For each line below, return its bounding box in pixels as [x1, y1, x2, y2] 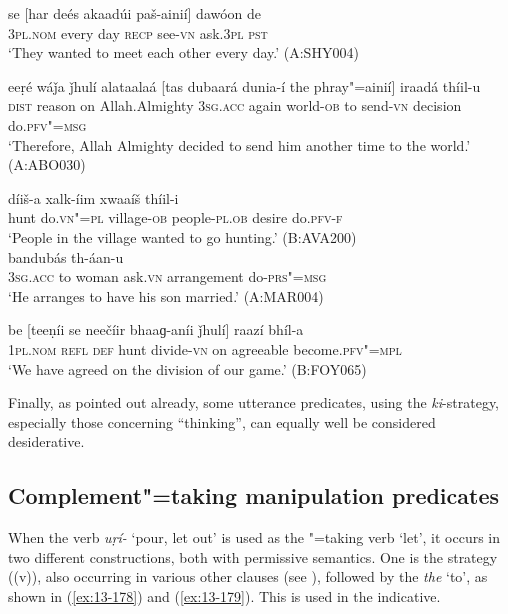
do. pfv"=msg [8, 114, 87, 135]
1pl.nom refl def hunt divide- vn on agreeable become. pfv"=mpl [8, 338, 402, 359]
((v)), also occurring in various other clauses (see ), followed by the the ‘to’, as [8, 566, 488, 587]
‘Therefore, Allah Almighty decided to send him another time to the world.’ [8, 134, 471, 155]
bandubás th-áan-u [8, 246, 124, 267]
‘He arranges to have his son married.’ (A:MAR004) [8, 285, 324, 306]
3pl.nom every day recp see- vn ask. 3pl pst [8, 22, 268, 43]
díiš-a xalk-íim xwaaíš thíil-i [8, 187, 179, 208]
